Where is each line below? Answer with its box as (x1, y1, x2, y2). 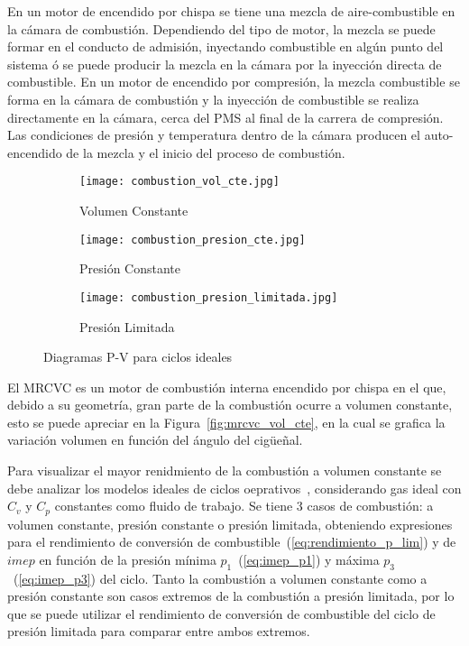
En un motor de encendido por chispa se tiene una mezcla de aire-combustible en (7, 2, 455, 20)
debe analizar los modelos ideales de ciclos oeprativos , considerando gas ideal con (7, 478, 462, 497)
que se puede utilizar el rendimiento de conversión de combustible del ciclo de (7, 604, 436, 623)
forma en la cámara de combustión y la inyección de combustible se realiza (7, 89, 419, 108)
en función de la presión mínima (39, 549, 216, 568)
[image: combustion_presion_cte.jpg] (79, 233, 306, 246)
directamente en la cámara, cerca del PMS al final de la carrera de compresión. (7, 107, 444, 126)
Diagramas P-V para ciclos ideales (43, 347, 233, 366)
